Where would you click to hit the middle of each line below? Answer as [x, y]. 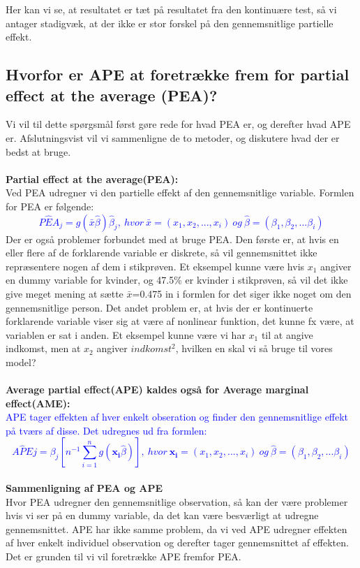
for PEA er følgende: [50, 206]
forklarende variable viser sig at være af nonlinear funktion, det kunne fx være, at [180, 321]
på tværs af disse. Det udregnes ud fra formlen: [106, 430]
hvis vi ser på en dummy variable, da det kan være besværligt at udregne [162, 515]
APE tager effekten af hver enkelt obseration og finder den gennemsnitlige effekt [177, 417]
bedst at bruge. [38, 151]
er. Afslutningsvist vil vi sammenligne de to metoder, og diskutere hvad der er [173, 137]
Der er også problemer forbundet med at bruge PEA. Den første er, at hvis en [172, 239]
